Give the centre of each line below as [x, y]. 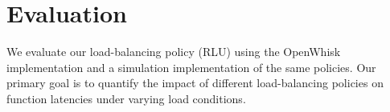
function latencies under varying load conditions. [126, 98]
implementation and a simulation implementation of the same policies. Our [191, 67]
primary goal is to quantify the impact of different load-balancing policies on [195, 83]
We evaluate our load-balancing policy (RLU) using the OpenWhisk [174, 52]
